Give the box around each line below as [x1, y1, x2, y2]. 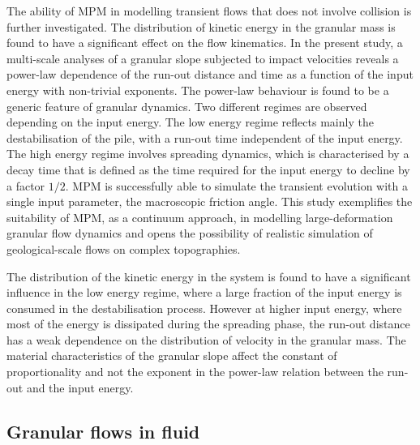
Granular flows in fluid [6, 418, 200, 443]
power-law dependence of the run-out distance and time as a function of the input [6, 66, 414, 83]
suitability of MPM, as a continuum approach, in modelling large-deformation [6, 208, 393, 225]
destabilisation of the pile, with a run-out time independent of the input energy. [6, 129, 403, 146]
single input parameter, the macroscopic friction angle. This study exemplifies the [6, 193, 413, 210]
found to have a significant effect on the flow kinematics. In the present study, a [6, 34, 403, 51]
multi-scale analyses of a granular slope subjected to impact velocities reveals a [6, 49, 399, 66]
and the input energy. [26, 379, 134, 396]
